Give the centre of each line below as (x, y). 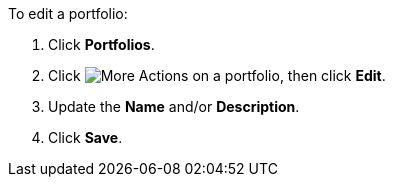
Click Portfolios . (101, 44)
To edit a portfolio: (68, 13)
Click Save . (85, 137)
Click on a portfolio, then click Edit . (217, 75)
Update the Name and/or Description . (174, 106)
